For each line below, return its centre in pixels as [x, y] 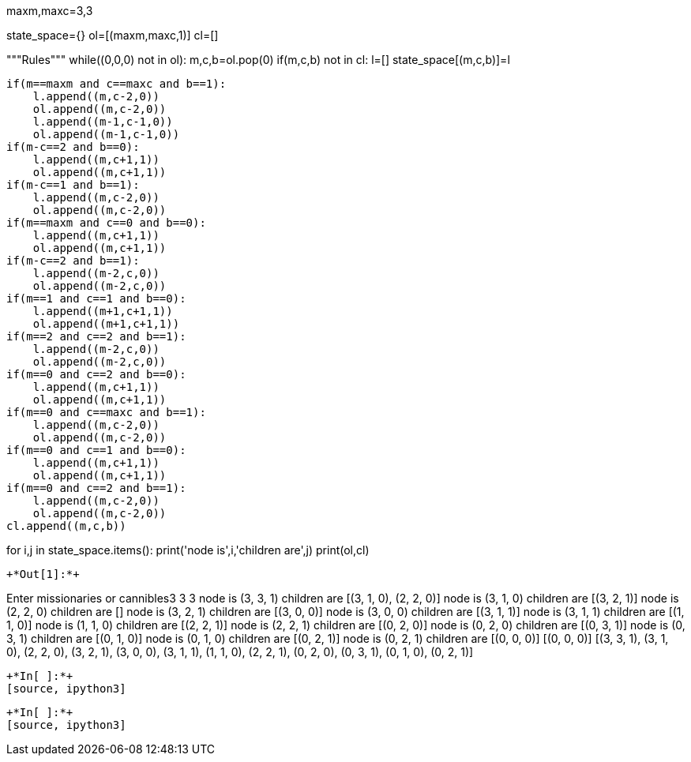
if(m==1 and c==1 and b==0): [96, 298]
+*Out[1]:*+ [43, 574]
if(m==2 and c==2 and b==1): [96, 336]
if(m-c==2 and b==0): [73, 147]
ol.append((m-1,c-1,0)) [106, 134]
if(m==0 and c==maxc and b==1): [106, 412]
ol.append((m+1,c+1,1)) [106, 324]
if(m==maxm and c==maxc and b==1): [116, 84]
